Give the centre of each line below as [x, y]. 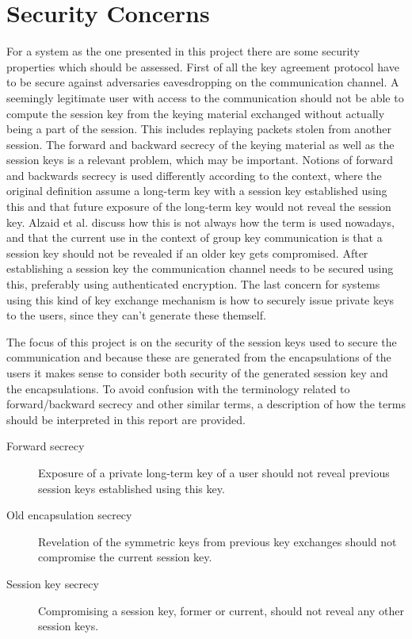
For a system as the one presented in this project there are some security [183, 51]
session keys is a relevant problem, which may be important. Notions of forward [200, 160]
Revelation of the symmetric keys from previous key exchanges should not [217, 541]
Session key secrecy [53, 583]
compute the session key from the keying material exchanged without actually [196, 113]
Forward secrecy [46, 446]
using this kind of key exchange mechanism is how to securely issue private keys [200, 299]
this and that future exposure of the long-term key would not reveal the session [199, 207]
